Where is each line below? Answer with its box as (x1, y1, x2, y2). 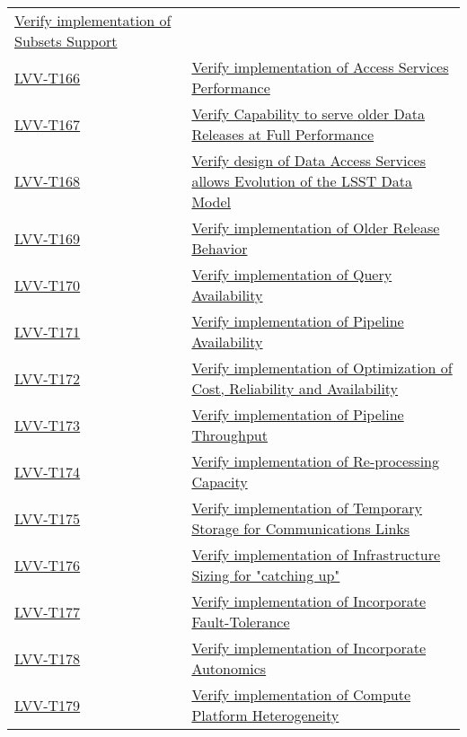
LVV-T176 (14, 554, 81, 575)
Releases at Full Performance (191, 124, 374, 145)
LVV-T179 (14, 694, 81, 715)
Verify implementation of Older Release (191, 217, 440, 238)
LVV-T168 (14, 171, 81, 191)
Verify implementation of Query (191, 264, 392, 285)
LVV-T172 (14, 367, 81, 389)
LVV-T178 (14, 647, 81, 669)
